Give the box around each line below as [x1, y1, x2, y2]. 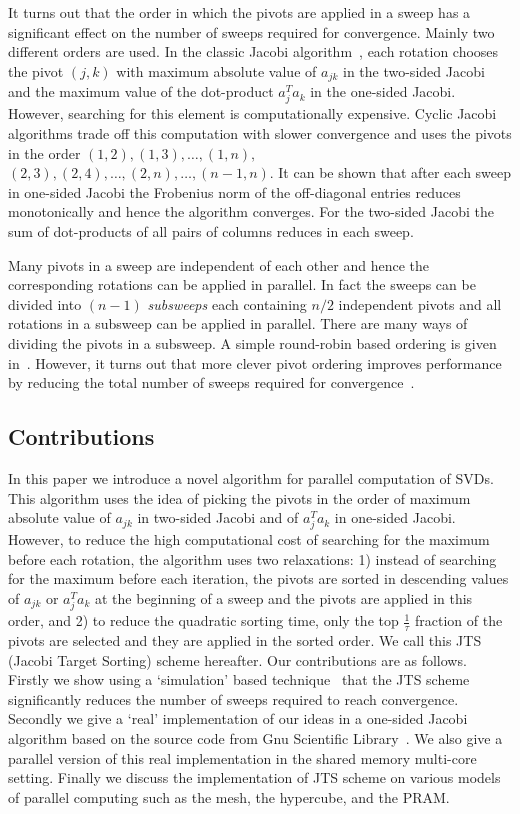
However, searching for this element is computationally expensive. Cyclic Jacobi [8, 103, 497, 124]
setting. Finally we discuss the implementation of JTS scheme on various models [8, 767, 501, 788]
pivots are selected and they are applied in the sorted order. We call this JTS [8, 630, 482, 651]
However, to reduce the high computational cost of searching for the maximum [8, 529, 490, 550]
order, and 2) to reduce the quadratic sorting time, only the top [8, 610, 399, 631]
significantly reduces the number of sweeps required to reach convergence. [8, 688, 459, 709]
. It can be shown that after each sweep [269, 162, 512, 183]
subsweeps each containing [147, 293, 307, 314]
